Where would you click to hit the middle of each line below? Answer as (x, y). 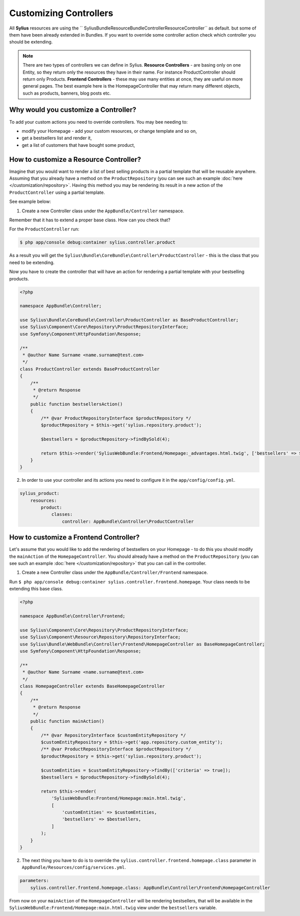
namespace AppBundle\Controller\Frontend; (72, 616)
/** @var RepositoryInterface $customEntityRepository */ (113, 735)
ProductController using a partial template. (57, 192)
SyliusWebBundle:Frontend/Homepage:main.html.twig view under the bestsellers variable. (113, 908)
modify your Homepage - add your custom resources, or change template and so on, (109, 131)
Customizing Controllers (61, 13)
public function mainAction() (67, 721)
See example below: (30, 202)
